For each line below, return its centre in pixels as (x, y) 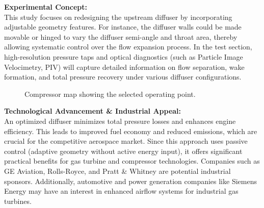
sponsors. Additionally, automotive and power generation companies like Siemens (130, 181)
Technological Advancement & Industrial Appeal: (93, 111)
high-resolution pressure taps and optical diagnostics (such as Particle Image (124, 56)
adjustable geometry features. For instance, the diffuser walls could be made (123, 27)
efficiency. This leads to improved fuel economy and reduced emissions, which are (131, 131)
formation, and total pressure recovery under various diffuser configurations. (123, 77)
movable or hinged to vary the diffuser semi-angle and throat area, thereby (121, 36)
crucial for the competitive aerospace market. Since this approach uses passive (126, 141)
